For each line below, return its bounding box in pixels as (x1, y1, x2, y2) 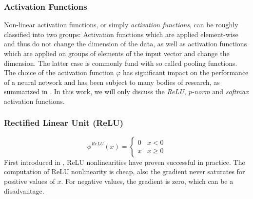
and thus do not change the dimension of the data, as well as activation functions (4, 39, 247, 49)
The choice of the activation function (4, 67, 114, 78)
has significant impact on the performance (123, 67, 249, 78)
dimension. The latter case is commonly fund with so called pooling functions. (4, 58, 237, 68)
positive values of (4, 176, 55, 186)
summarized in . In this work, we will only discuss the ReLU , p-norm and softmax (4, 86, 249, 97)
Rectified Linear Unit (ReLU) (4, 117, 124, 129)
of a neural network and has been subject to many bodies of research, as (4, 77, 220, 87)
